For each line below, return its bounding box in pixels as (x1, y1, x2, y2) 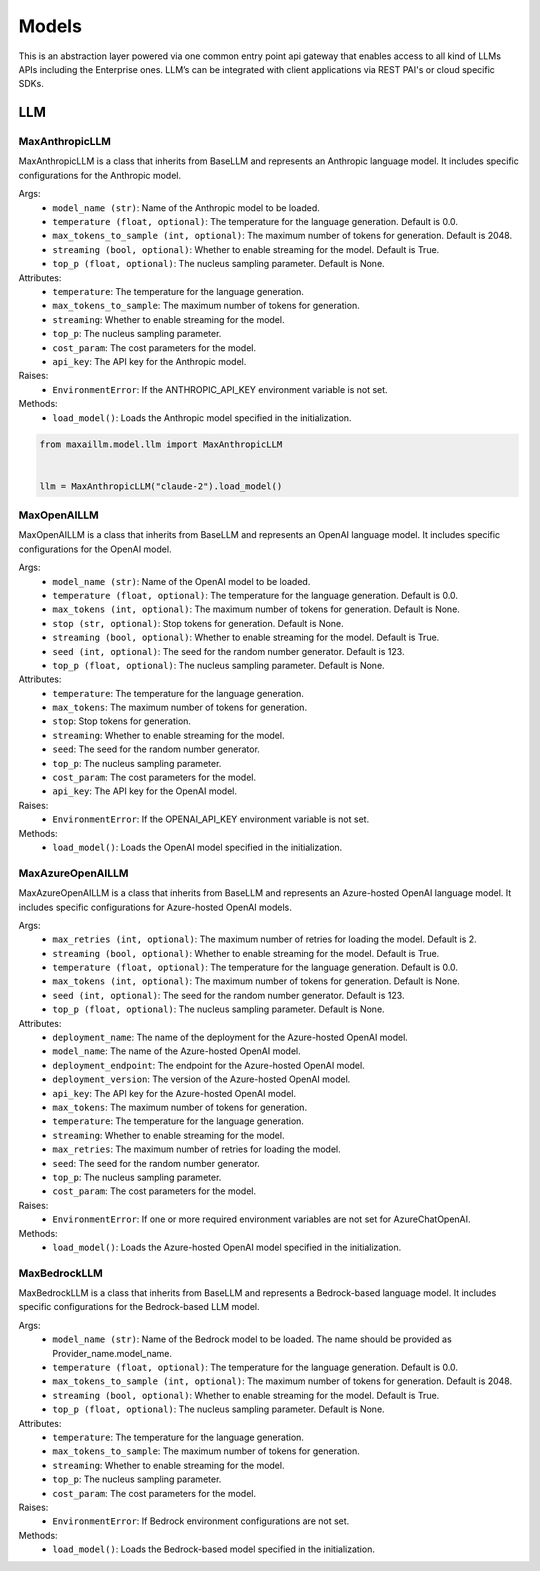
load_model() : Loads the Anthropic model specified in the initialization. (52, 411, 352, 424)
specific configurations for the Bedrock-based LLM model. (18, 1301, 260, 1313)
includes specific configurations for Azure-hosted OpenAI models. (18, 901, 292, 913)
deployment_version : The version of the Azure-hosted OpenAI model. (52, 1073, 351, 1085)
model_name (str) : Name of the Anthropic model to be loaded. (52, 201, 320, 214)
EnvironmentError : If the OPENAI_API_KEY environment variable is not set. (52, 813, 370, 825)
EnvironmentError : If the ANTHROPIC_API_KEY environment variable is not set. (52, 383, 389, 395)
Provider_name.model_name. (52, 1347, 173, 1359)
